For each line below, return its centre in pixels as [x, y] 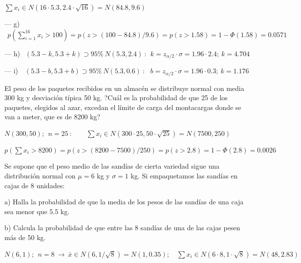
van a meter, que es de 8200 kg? [53, 117]
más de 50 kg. [25, 237]
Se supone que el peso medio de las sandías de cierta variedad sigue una [112, 166]
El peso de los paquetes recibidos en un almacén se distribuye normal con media [124, 88]
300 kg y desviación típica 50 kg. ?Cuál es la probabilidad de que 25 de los [116, 98]
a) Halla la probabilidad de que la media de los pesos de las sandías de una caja [124, 202]
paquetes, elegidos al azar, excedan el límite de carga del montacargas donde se [123, 107]
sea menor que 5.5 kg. [37, 211]
